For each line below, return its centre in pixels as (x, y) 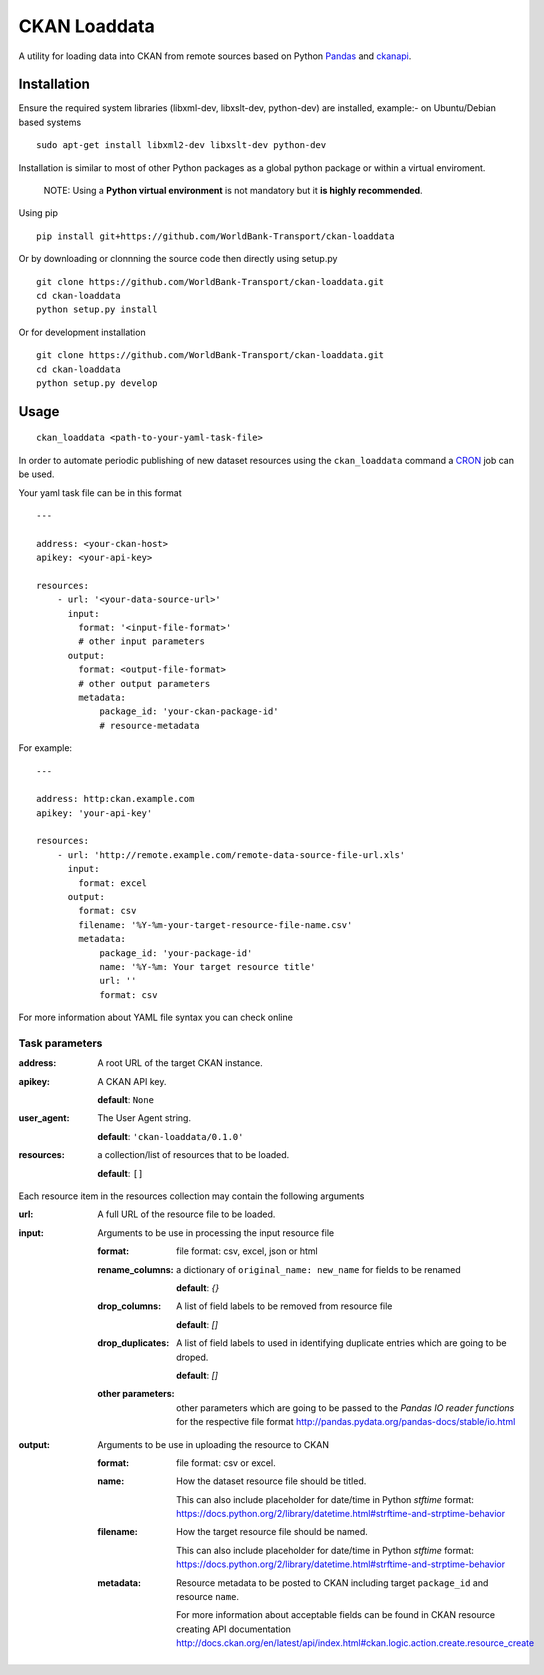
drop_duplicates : (133, 1343)
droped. (192, 1357)
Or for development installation (82, 332)
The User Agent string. (144, 1118)
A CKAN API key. (132, 1081)
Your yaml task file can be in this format (100, 492)
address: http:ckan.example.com (115, 799)
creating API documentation (234, 1629)
